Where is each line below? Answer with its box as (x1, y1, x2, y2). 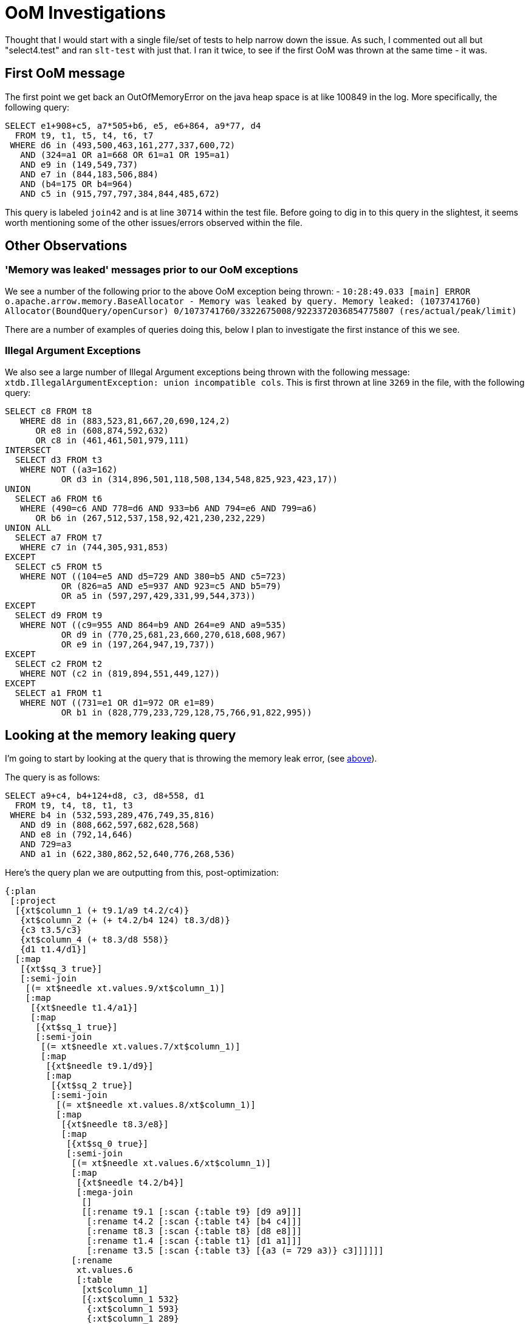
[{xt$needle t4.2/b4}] (77, 1178, 185, 1188)
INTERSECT (5, 445, 51, 455)
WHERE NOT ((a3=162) (20, 464, 118, 474)
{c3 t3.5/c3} (20, 925, 82, 935)
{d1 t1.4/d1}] (20, 944, 87, 955)
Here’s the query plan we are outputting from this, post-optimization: (5, 867, 279, 878)
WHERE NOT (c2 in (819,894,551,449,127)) (20, 668, 220, 678)
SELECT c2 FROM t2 (15, 658, 103, 669)
